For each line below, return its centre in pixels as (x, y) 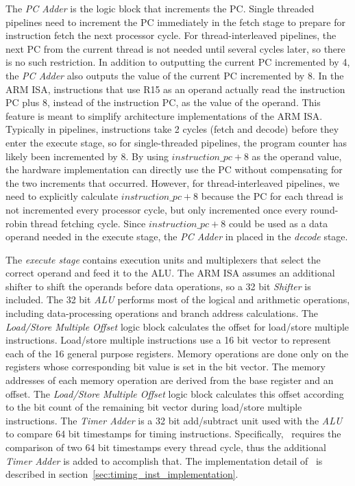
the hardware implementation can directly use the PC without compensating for (174, 169)
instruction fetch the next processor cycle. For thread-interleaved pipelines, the (171, 35)
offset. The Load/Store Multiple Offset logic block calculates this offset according (175, 393)
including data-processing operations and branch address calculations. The (162, 313)
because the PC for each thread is (272, 196)
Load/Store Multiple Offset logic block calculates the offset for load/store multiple (177, 326)
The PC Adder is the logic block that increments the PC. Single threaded (160, 8)
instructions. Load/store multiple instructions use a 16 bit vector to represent (168, 340)
